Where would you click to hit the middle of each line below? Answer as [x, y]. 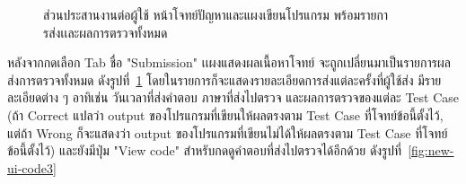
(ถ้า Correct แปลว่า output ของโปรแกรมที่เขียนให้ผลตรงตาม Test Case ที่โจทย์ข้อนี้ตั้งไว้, [225, 114]
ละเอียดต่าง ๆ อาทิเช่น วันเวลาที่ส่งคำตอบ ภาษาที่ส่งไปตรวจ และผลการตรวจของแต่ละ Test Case [233, 97]
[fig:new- [431, 150]
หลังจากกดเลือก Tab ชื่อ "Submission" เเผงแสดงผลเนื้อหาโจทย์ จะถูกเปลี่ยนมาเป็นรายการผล [229, 62]
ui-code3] [32, 167]
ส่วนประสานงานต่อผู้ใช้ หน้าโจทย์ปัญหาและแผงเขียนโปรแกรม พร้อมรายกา [216, 14]
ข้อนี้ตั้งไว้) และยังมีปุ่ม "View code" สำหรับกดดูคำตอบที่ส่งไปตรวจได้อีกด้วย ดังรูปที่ [205, 150]
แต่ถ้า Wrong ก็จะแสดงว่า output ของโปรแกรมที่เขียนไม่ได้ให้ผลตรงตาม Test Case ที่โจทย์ [228, 132]
